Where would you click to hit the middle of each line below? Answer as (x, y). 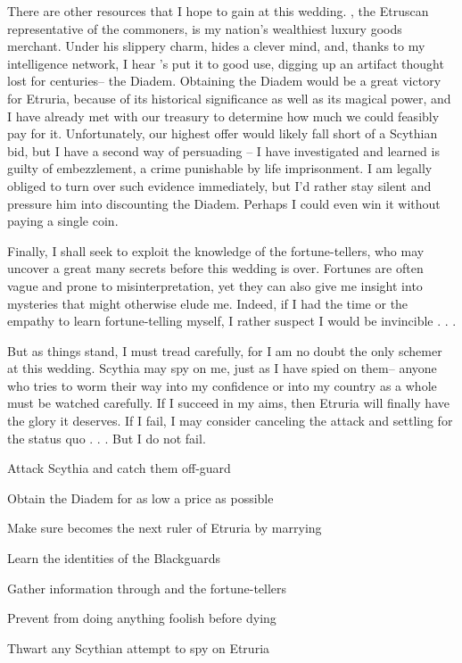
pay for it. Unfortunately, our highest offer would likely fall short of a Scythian (223, 133)
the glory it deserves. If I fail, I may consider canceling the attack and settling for (230, 421)
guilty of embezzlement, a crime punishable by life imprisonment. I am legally (220, 168)
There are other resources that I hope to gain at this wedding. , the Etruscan (218, 11)
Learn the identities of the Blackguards (114, 558)
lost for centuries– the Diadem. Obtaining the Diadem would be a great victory (224, 81)
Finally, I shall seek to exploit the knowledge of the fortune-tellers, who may (216, 250)
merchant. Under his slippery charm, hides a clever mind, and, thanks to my (216, 46)
